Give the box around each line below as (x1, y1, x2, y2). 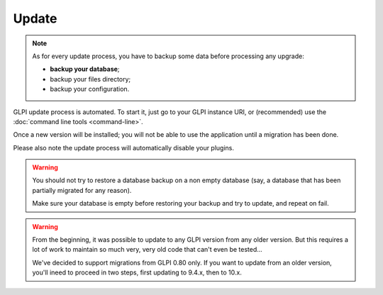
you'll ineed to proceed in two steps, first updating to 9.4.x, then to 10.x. (32, 268, 243, 277)
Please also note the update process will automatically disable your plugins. (13, 143, 234, 152)
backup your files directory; (50, 74, 131, 83)
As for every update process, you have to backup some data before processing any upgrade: (32, 52, 304, 60)
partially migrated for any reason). (32, 186, 132, 194)
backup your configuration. (50, 85, 130, 94)
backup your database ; (50, 65, 120, 74)
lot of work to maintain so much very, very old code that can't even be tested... (32, 245, 262, 254)
